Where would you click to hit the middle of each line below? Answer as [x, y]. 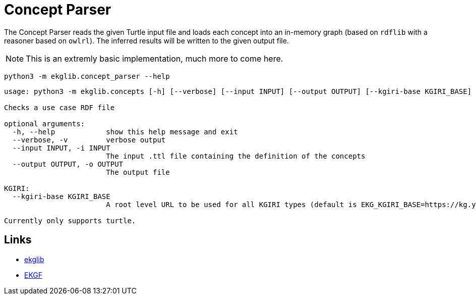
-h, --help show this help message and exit [125, 132]
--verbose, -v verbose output [89, 140]
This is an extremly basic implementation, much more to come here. [155, 58]
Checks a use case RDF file [59, 107]
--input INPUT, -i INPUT [61, 148]
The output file [138, 172]
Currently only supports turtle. [70, 220]
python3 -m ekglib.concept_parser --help [87, 76]
